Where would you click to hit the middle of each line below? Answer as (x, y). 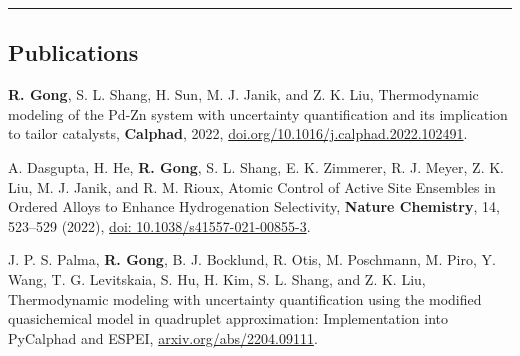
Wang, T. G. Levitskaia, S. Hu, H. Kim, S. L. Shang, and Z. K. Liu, (217, 278)
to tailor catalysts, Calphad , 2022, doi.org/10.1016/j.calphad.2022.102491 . (238, 133)
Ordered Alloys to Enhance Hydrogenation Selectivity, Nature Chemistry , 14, (254, 206)
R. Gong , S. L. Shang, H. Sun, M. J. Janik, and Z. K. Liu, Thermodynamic (243, 94)
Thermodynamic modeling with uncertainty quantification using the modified (245, 298)
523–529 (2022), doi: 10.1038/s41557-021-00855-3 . (159, 225)
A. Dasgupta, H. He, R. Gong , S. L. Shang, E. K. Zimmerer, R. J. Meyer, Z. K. (256, 166)
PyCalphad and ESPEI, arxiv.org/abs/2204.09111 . (163, 337)
